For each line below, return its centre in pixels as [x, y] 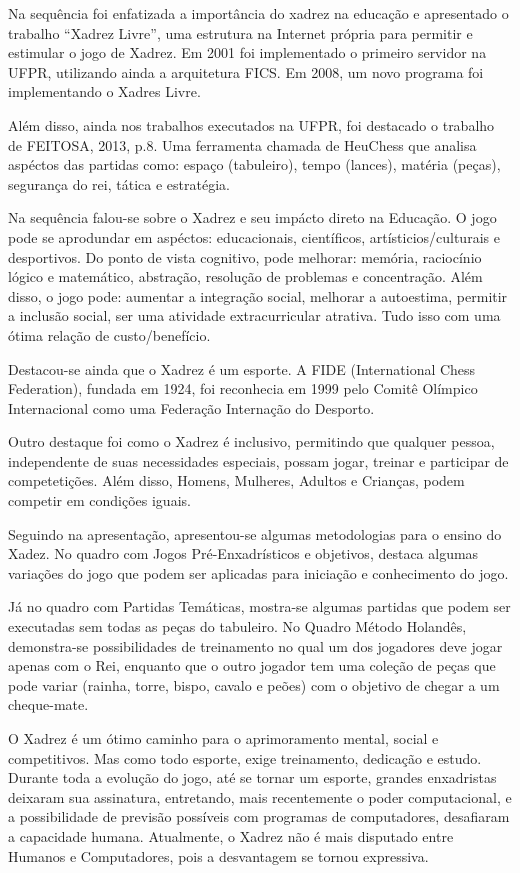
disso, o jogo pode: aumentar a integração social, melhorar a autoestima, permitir [258, 295]
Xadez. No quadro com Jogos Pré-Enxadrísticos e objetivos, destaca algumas [243, 553]
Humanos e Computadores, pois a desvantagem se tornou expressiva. [218, 855]
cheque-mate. [48, 704]
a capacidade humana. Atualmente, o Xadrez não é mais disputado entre [231, 835]
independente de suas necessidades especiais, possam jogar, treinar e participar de [258, 460]
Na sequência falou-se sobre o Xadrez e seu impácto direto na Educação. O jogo [252, 217]
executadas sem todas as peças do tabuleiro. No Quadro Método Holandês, [237, 626]
